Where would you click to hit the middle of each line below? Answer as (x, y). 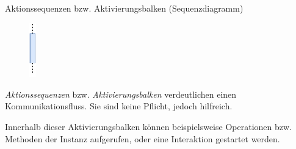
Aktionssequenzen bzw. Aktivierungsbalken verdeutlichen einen (121, 94)
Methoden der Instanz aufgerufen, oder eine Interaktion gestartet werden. (143, 138)
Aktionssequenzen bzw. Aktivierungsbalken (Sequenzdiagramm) (124, 8)
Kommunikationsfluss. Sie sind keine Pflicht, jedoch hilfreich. (119, 106)
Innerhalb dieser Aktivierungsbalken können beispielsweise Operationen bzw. (148, 127)
